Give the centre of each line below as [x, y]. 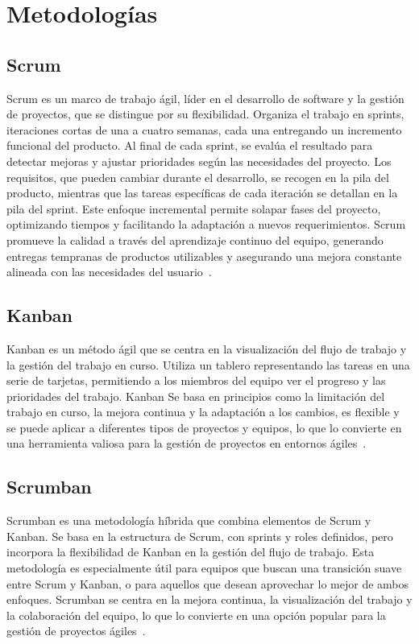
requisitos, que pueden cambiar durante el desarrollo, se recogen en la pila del [198, 177]
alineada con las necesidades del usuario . [109, 272]
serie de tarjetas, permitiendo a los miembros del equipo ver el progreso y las [196, 380]
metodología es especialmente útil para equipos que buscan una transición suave [204, 568]
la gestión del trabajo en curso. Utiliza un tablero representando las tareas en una [208, 364]
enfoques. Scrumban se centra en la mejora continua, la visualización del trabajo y [209, 599]
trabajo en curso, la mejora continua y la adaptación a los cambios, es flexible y [203, 412]
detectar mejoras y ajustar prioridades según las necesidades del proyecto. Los [199, 161]
